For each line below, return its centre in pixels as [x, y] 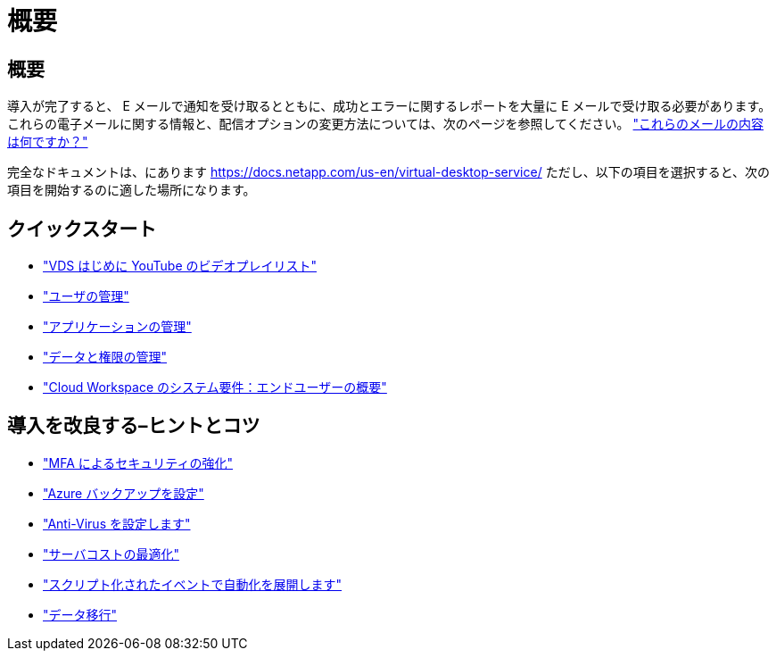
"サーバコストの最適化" [111, 554]
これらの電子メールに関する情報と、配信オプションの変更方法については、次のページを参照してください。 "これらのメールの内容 [386, 124]
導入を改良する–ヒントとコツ [134, 426]
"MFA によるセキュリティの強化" [138, 462]
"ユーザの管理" [86, 296]
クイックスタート [82, 229]
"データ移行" [80, 614]
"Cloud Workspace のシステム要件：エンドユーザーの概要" [215, 387]
